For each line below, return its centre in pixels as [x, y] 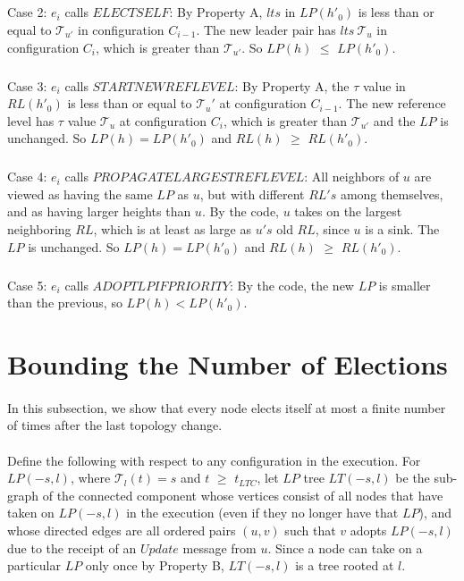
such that [310, 530]
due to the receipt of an [72, 547]
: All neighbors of [352, 177]
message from [219, 547]
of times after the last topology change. [115, 425]
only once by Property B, [155, 565]
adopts [368, 530]
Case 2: [27, 12]
